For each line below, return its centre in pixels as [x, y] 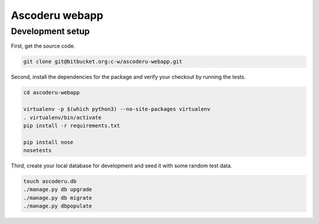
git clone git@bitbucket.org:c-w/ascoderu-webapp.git [103, 62]
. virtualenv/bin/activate [62, 117]
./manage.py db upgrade [58, 190]
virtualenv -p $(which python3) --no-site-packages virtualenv [117, 109]
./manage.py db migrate [58, 198]
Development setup [50, 31]
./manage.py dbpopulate [58, 206]
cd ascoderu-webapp [51, 93]
